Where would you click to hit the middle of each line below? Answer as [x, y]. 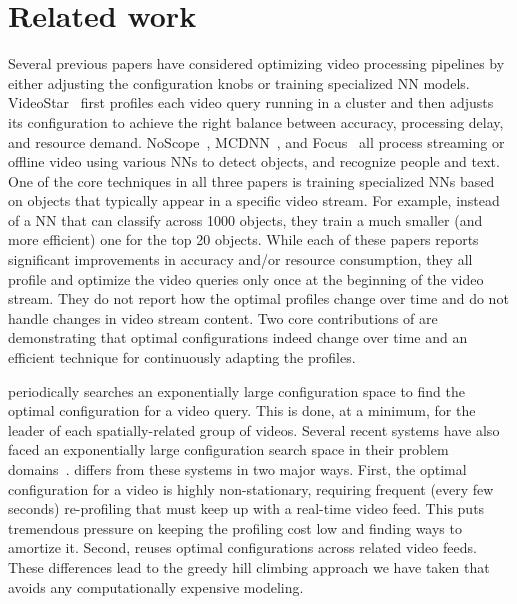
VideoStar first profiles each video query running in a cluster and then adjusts [251, 102]
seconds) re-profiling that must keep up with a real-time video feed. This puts [246, 508]
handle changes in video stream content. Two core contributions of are [223, 317]
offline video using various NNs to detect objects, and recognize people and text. [254, 161]
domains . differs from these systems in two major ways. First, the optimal [237, 469]
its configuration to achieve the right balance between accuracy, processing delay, [256, 121]
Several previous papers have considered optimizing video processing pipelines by [256, 63]
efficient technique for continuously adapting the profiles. [182, 357]
